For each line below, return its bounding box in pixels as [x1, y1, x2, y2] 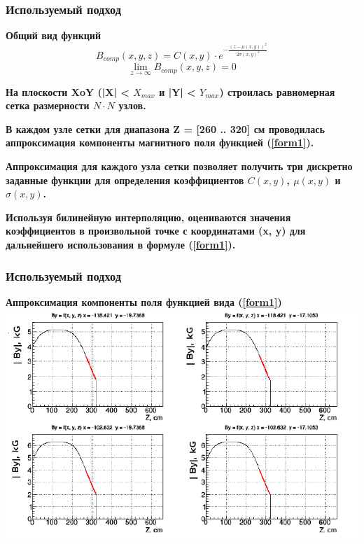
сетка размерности [6, 98, 90, 113]
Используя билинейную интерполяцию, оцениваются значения [6, 209, 291, 224]
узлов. [118, 98, 146, 113]
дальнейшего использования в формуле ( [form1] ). [6, 237, 236, 251]
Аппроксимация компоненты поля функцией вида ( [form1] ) [6, 294, 282, 309]
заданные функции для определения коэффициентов [6, 172, 244, 187]
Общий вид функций [6, 28, 101, 43]
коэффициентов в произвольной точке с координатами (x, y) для [6, 223, 306, 238]
